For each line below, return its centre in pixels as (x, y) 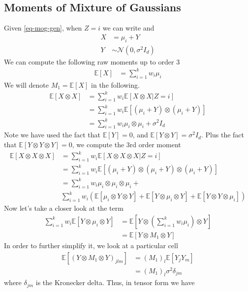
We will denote (26, 84)
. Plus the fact (223, 135)
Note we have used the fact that (52, 135)
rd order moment (155, 144)
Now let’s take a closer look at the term (64, 208)
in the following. (115, 84)
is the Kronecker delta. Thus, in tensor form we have (115, 282)
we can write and (128, 28)
